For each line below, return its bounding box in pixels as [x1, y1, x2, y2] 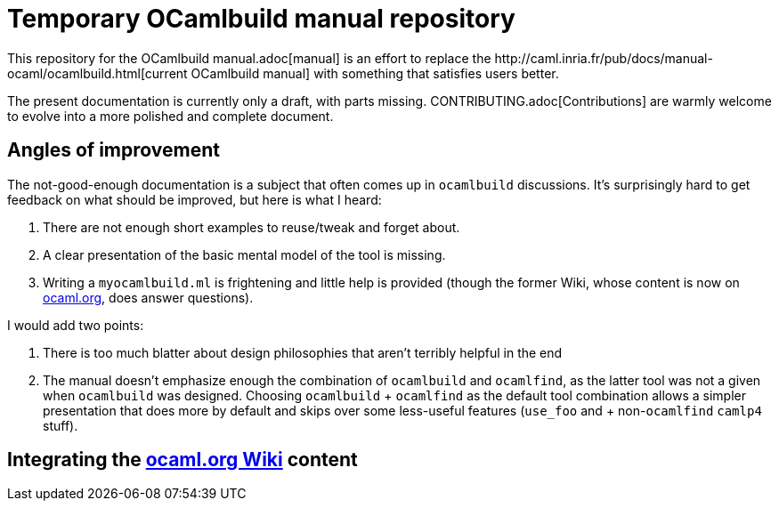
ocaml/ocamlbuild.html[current [7, 65, 188, 81]
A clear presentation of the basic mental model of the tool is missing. [43, 246, 446, 262]
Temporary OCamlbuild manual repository [7, 4, 515, 34]
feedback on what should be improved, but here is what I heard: [7, 191, 382, 207]
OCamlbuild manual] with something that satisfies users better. [191, 65, 559, 81]
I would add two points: [7, 317, 144, 333]
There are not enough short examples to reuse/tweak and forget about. [43, 219, 460, 235]
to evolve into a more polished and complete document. [7, 108, 334, 124]
